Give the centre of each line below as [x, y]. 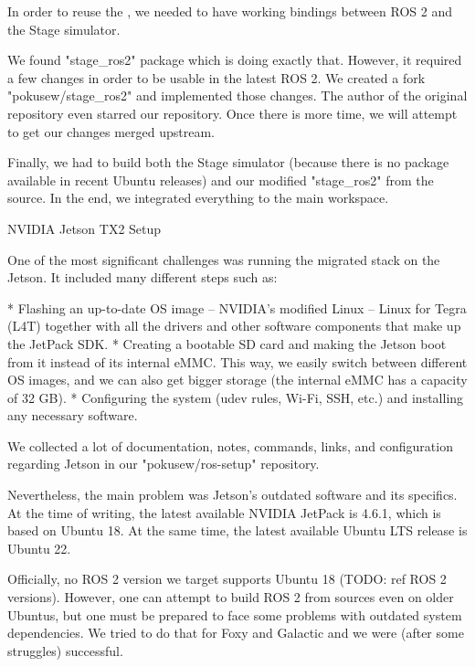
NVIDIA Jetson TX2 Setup [84, 228]
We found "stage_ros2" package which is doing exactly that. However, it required [235, 60]
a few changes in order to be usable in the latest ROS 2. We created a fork [216, 77]
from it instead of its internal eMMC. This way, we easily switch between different [237, 361]
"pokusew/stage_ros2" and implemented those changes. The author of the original [237, 95]
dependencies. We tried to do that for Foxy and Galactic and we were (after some [236, 633]
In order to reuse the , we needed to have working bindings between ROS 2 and [230, 11]
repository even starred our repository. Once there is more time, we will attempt [232, 113]
